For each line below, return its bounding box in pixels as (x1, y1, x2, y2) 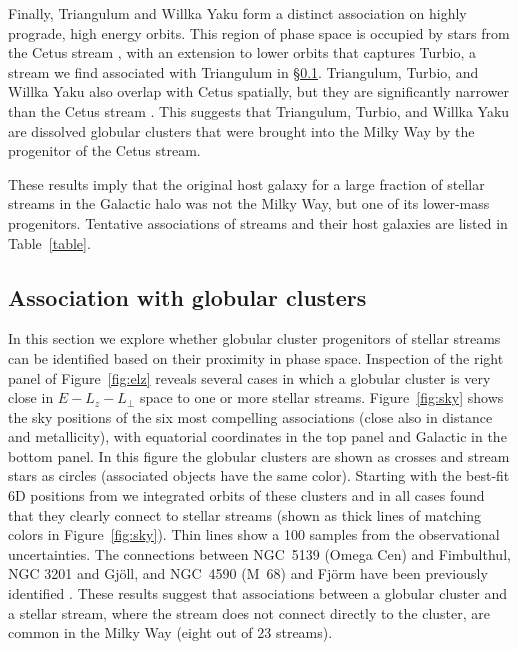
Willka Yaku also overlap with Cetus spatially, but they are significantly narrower (8, 81, 510, 102)
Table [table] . (8, 232, 91, 253)
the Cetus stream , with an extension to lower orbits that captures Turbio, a (8, 42, 477, 63)
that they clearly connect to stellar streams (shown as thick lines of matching (8, 504, 482, 525)
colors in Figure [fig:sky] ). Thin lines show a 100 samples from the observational (8, 524, 500, 545)
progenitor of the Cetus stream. (8, 140, 201, 161)
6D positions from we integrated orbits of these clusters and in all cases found (8, 485, 485, 506)
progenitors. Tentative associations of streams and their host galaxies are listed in (8, 212, 508, 233)
